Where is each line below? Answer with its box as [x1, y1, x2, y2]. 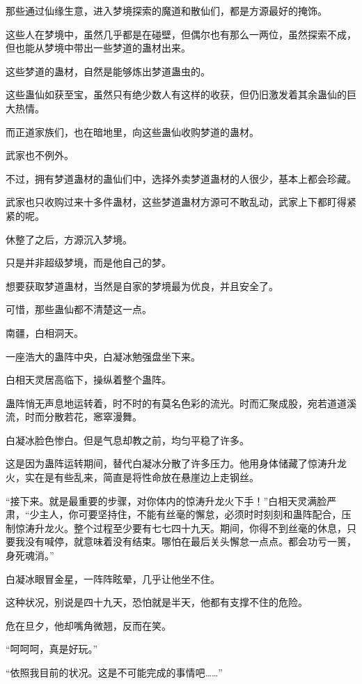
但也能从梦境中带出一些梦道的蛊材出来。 [6, 40, 191, 55]
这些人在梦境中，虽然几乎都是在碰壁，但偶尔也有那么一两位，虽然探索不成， [6, 26, 356, 41]
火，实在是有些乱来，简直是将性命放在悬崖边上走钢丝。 [6, 470, 259, 485]
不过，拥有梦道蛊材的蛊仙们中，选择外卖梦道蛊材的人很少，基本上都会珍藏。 [6, 171, 356, 185]
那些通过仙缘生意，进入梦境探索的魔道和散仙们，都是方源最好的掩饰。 [6, 3, 327, 17]
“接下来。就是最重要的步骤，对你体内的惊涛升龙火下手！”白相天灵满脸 [6, 493, 327, 508]
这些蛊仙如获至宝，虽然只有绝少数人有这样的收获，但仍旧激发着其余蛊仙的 [6, 87, 347, 102]
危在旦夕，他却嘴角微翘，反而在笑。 [6, 618, 171, 632]
